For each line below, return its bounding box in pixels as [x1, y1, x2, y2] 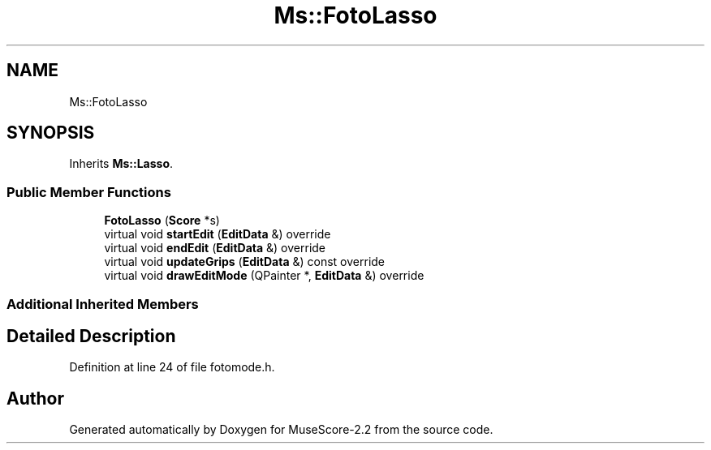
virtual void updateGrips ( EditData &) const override [104, 255, 386, 269]
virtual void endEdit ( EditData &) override [104, 241, 326, 255]
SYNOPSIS [6, 122, 95, 144]
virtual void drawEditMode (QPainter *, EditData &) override [104, 268, 424, 283]
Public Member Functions [6, 183, 171, 200]
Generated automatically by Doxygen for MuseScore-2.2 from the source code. [69, 422, 493, 437]
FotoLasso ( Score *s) [104, 213, 220, 228]
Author [6, 388, 64, 409]
